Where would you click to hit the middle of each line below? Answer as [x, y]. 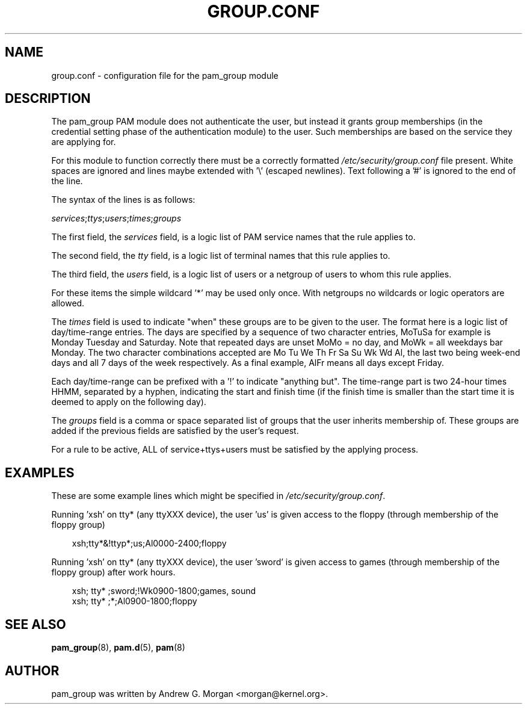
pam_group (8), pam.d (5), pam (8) [118, 648]
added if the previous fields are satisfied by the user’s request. [175, 431]
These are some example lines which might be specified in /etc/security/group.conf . [218, 496]
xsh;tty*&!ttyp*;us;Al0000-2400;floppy [149, 543]
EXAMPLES [40, 472]
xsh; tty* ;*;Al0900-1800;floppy [134, 601]
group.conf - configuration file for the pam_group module [165, 75]
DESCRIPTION [48, 99]
